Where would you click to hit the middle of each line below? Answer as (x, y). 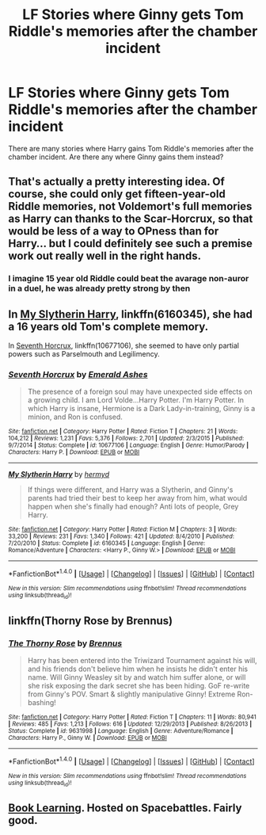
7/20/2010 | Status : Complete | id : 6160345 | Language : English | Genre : (107, 543)
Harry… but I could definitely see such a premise (131, 244)
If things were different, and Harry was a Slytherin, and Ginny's (130, 490)
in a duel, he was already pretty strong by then (99, 288)
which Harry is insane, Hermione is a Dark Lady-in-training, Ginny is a (141, 409)
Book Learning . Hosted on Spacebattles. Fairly (125, 808)
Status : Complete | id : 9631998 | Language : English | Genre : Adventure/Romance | (121, 731)
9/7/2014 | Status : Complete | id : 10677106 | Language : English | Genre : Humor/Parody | (129, 445)
